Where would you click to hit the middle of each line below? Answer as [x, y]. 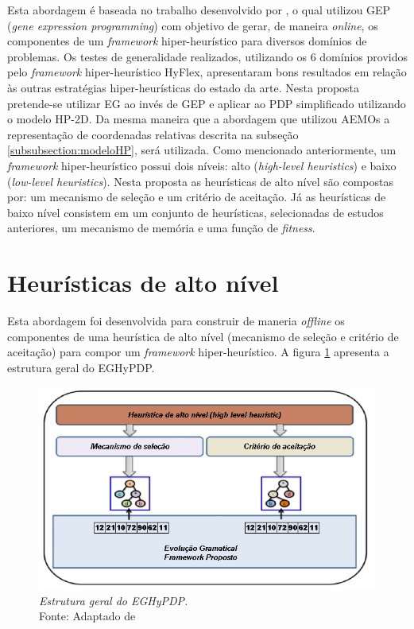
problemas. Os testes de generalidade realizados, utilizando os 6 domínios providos [207, 56]
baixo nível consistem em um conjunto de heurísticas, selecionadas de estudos [195, 212]
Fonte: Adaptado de [87, 616]
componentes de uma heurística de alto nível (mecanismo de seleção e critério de [203, 336]
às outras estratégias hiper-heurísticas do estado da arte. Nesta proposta [184, 87]
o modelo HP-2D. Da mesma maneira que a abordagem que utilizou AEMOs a [199, 119]
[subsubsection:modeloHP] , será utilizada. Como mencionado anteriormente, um [202, 150]
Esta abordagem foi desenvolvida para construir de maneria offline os [176, 321]
